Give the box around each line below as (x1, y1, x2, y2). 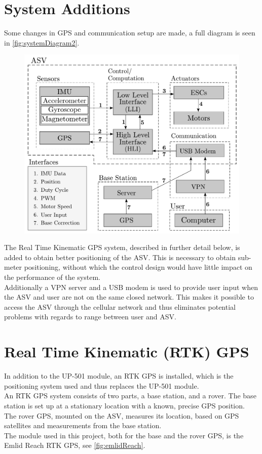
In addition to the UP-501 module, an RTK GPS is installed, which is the (4, 370, 234, 381)
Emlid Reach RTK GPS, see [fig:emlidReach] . (4, 440, 145, 450)
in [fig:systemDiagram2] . (4, 37, 80, 48)
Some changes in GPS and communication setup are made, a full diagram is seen (4, 27, 255, 38)
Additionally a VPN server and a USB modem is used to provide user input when (4, 281, 258, 292)
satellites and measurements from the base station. (4, 420, 162, 431)
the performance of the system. (4, 272, 100, 282)
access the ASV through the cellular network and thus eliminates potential (4, 301, 236, 312)
